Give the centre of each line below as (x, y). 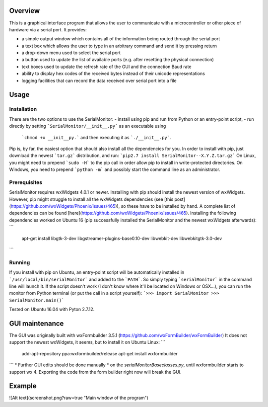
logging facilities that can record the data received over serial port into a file (99, 81)
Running (20, 262)
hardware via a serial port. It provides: (48, 29)
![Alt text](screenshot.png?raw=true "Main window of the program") (79, 398)
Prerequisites (26, 182)
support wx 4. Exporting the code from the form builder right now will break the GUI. (95, 372)
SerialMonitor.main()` (37, 300)
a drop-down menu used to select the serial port (71, 53)
